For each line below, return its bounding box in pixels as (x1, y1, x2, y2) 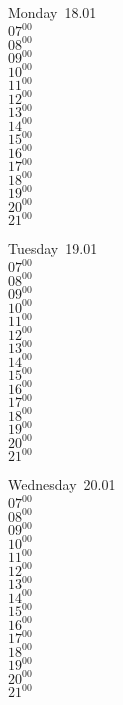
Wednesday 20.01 (8, 474, 116, 495)
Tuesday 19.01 (8, 238, 98, 259)
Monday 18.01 (8, 2, 97, 22)
